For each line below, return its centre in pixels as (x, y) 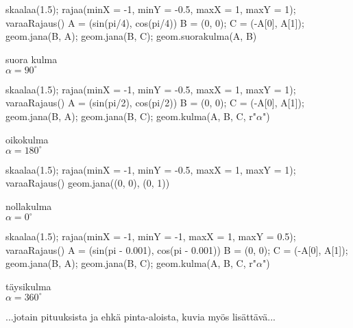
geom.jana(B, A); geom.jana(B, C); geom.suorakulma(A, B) (131, 36)
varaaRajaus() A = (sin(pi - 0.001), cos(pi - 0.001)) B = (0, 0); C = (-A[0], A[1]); (177, 249)
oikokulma (27, 139)
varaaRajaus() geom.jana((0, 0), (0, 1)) (88, 183)
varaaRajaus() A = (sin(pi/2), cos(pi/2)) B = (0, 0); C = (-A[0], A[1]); (155, 103)
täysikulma (28, 286)
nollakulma (29, 206)
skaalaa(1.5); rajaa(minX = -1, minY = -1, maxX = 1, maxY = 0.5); (151, 236)
